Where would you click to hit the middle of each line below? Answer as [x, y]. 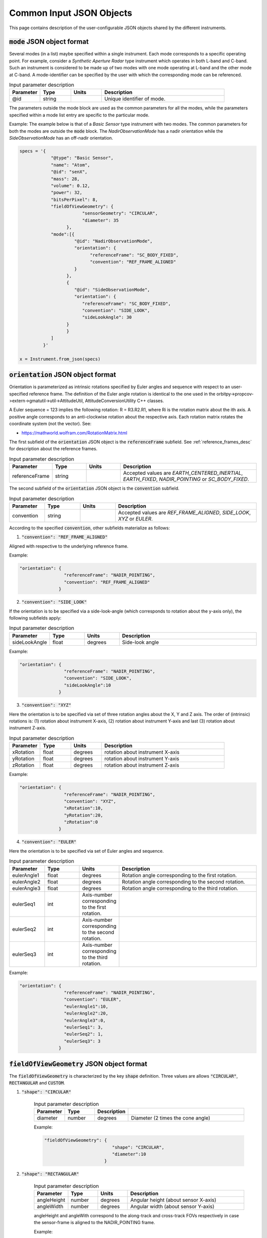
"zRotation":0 [81, 822]
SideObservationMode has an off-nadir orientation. [61, 138]
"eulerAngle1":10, [86, 1006]
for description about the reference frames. [53, 449]
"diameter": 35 [100, 220]
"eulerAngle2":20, [86, 1013]
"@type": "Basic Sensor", [82, 158]
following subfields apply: [35, 618]
